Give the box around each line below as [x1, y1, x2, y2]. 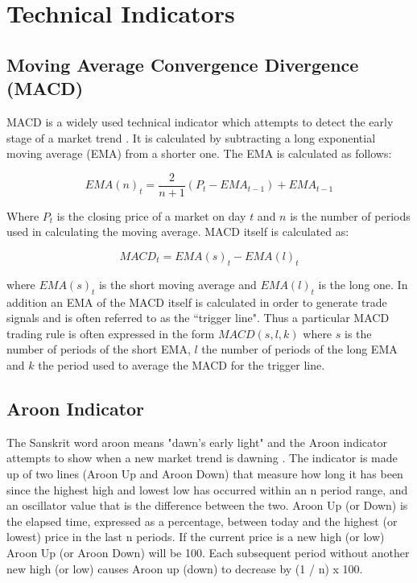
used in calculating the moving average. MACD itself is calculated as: [6, 223, 349, 240]
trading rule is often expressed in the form [6, 325, 215, 341]
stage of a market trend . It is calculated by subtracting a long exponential [6, 129, 376, 146]
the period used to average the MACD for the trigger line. [38, 356, 325, 373]
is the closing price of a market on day [56, 207, 246, 224]
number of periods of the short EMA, [6, 341, 191, 358]
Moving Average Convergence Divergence [6, 52, 359, 76]
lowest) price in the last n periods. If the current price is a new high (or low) [6, 528, 385, 545]
